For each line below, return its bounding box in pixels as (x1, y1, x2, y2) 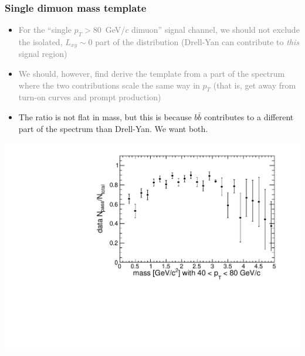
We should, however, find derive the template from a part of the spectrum (18, 67, 285, 80)
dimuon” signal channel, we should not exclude (131, 23, 300, 36)
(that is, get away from (213, 79, 296, 91)
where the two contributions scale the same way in (18, 79, 200, 91)
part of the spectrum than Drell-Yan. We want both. (18, 122, 208, 134)
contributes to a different (204, 111, 294, 123)
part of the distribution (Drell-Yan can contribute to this (95, 36, 300, 48)
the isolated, (18, 36, 63, 48)
